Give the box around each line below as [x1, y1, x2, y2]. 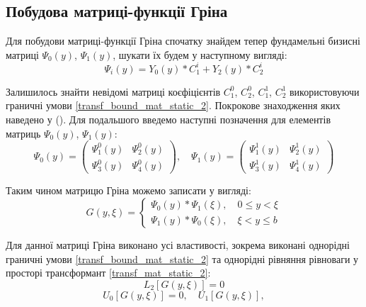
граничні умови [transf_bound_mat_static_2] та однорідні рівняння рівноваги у [6, 251, 359, 266]
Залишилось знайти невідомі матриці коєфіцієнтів [6, 84, 221, 99]
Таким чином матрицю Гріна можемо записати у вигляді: [6, 183, 251, 198]
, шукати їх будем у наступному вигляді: [113, 47, 287, 62]
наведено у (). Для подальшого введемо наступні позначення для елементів [6, 112, 331, 127]
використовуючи [290, 84, 360, 99]
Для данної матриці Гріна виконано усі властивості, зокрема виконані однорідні [6, 237, 350, 252]
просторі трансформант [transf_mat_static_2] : [6, 265, 211, 280]
